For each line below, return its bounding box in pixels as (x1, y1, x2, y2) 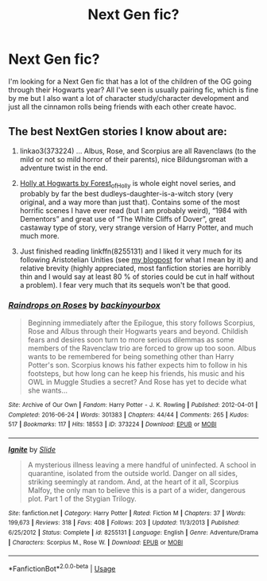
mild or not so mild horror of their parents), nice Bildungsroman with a (19, 154, 249, 164)
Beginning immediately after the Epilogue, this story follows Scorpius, (27, 318, 256, 327)
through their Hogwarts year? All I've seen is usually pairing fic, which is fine (8, 85, 259, 95)
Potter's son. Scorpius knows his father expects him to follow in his (27, 360, 248, 370)
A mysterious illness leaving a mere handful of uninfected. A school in (27, 459, 257, 470)
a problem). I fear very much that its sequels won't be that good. (19, 280, 230, 289)
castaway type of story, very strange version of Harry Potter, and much (19, 223, 253, 232)
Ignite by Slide (8, 444, 56, 454)
